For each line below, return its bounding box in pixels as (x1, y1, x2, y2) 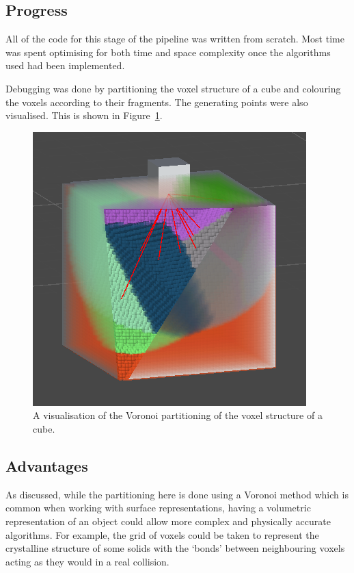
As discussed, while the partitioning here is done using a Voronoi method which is (5, 487, 349, 501)
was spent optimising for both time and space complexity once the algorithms (5, 44, 331, 59)
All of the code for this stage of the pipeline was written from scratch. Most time (5, 31, 344, 46)
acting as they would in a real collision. (5, 554, 169, 568)
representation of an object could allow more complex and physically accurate (5, 513, 331, 528)
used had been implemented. (5, 58, 125, 73)
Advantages (5, 455, 88, 476)
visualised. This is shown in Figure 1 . (5, 108, 163, 123)
